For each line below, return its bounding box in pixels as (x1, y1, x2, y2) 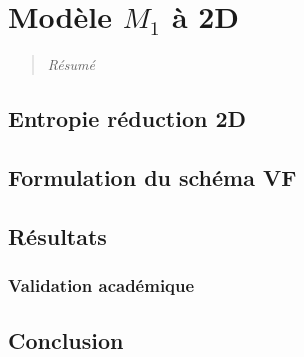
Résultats (8, 220, 107, 251)
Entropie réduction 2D (8, 103, 247, 134)
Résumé (47, 54, 95, 75)
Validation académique (8, 272, 195, 297)
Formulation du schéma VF (8, 161, 297, 192)
